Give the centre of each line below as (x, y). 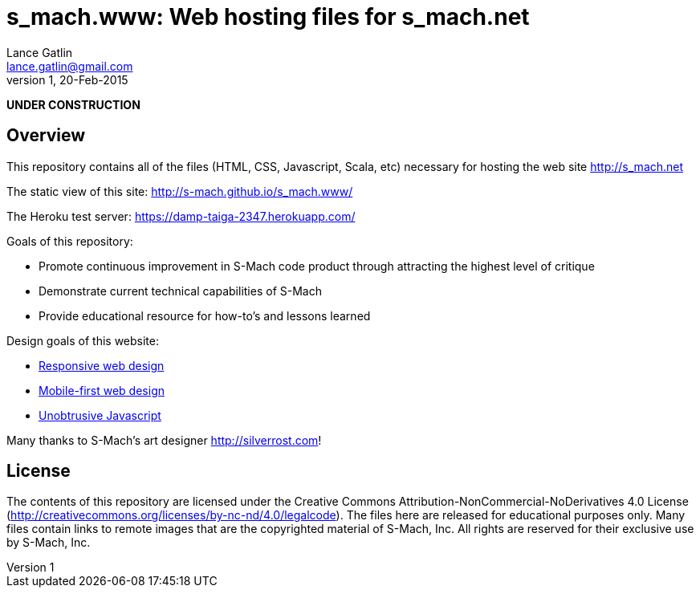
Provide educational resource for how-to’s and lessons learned (205, 315)
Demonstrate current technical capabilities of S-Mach (180, 291)
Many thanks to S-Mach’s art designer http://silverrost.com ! (164, 440)
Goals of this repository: (70, 241)
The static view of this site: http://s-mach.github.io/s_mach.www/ (180, 191)
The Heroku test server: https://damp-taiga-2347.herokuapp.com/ (181, 216)
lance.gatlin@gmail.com (70, 66)
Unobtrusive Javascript (100, 415)
